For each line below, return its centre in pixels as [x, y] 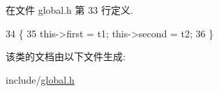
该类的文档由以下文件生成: [66, 56]
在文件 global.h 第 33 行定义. [69, 10]
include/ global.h [40, 79]
